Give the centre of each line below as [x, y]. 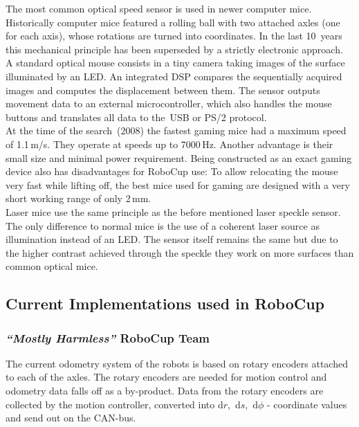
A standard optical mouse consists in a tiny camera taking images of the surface [175, 63]
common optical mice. [52, 266]
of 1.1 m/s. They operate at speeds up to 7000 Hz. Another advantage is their [169, 144]
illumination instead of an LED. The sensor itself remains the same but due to [172, 239]
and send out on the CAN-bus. [71, 418]
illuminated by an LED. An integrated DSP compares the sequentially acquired [174, 76]
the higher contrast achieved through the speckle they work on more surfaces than [180, 252]
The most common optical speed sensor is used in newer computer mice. [159, 8]
